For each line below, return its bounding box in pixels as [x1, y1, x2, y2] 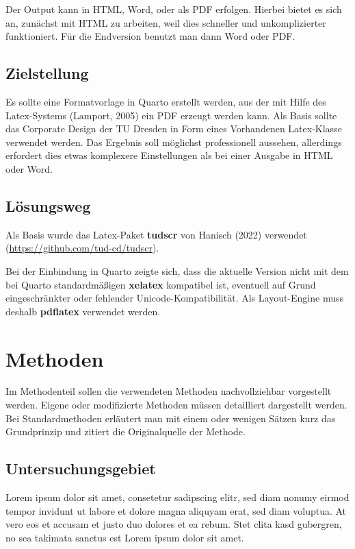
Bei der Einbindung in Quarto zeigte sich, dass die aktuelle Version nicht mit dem [5, 263, 349, 278]
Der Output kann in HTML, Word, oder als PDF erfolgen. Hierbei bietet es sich [5, 2, 342, 16]
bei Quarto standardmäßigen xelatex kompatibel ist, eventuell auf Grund [5, 277, 316, 291]
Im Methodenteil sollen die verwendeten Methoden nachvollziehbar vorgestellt [5, 384, 332, 398]
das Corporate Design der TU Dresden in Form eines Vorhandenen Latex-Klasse [5, 121, 342, 136]
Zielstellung [5, 62, 89, 84]
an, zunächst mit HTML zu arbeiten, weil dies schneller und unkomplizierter [5, 15, 326, 29]
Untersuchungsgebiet [5, 458, 156, 479]
